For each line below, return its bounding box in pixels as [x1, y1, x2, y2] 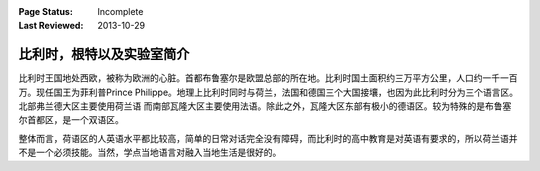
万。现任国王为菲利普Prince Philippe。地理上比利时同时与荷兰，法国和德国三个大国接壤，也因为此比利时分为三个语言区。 [18, 86, 519, 98]
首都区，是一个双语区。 [26, 114, 124, 126]
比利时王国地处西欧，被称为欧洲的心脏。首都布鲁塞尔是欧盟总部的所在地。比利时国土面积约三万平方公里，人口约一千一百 [18, 72, 518, 84]
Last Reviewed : [18, 20, 84, 32]
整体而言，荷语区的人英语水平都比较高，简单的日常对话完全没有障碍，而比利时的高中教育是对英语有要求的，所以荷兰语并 [18, 132, 518, 144]
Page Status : [18, 6, 74, 17]
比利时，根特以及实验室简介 [18, 46, 190, 63]
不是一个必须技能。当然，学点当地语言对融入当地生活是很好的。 [18, 146, 282, 159]
